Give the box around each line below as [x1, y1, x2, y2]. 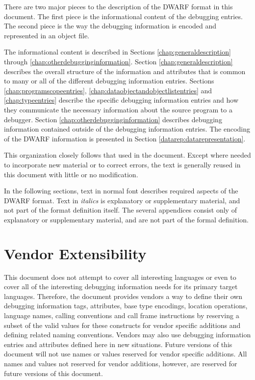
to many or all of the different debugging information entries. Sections [4, 76, 214, 86]
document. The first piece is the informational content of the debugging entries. [4, 11, 243, 21]
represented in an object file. [4, 30, 89, 40]
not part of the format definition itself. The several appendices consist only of [4, 205, 237, 215]
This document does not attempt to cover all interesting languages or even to [4, 271, 236, 282]
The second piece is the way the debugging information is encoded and [4, 21, 217, 31]
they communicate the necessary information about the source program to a [4, 104, 232, 114]
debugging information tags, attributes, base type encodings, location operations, [4, 300, 248, 311]
